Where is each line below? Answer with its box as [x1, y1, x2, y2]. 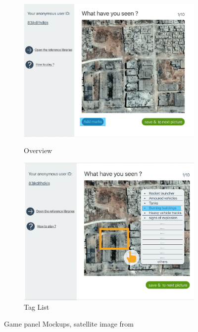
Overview [24, 145, 52, 156]
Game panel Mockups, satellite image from [4, 318, 134, 329]
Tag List [24, 302, 49, 312]
